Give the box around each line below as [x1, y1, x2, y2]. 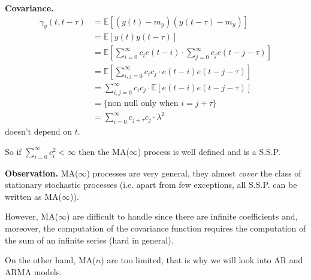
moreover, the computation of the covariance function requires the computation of [5, 221, 306, 234]
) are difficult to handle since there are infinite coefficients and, [67, 210, 298, 223]
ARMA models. [5, 265, 62, 278]
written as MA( [5, 190, 62, 202]
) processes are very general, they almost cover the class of [86, 166, 301, 179]
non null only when [107, 99, 179, 108]
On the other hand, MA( [5, 254, 96, 266]
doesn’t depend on [5, 125, 73, 138]
